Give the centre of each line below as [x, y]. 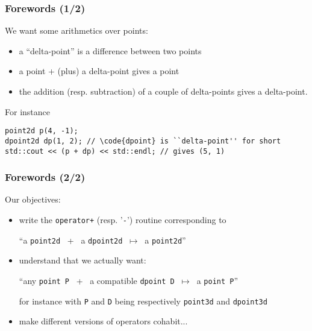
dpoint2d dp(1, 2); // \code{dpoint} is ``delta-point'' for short [143, 141]
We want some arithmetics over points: [76, 30]
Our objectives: [33, 199]
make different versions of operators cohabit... [103, 321]
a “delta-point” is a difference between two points [110, 50]
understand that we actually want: [83, 260]
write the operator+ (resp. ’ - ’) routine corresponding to [123, 219]
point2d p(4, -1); [42, 131]
